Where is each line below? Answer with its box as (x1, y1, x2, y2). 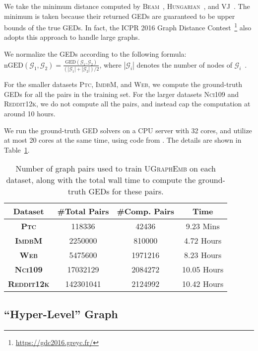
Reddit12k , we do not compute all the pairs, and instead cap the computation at (4, 98, 251, 109)
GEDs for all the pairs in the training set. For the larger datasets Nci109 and (4, 88, 239, 99)
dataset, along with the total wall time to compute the (6, 174, 196, 186)
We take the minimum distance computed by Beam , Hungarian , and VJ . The (4, 1, 250, 11)
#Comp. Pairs (117, 205, 175, 217)
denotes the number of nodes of (136, 59, 232, 70)
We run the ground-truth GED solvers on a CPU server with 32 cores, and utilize (4, 125, 252, 135)
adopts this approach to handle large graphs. (4, 32, 140, 42)
